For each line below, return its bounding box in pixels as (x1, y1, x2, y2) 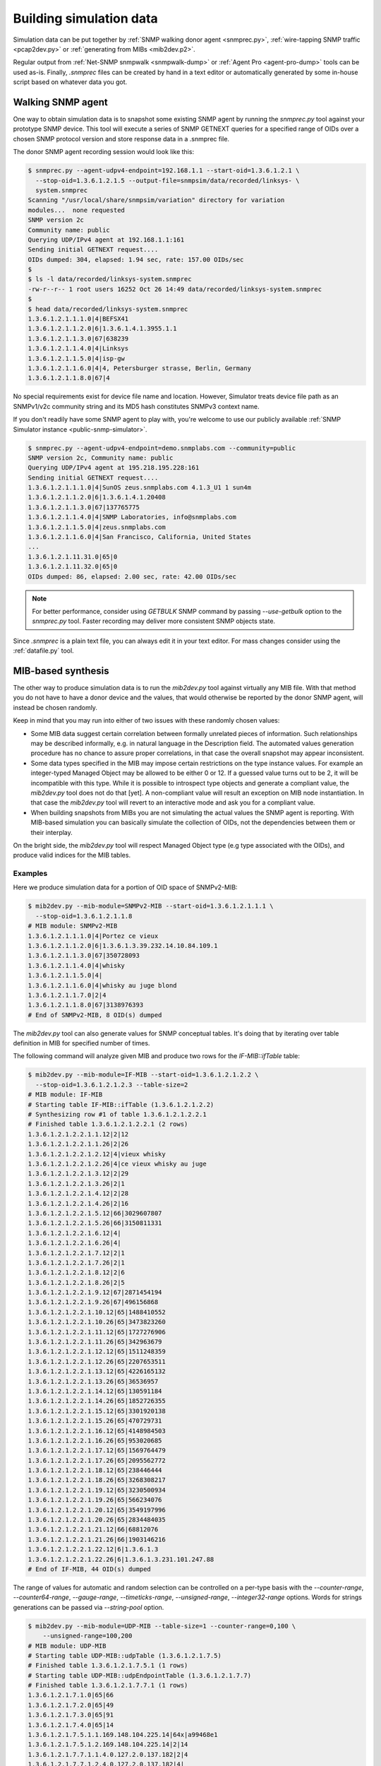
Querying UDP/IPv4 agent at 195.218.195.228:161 (28, 463, 200, 472)
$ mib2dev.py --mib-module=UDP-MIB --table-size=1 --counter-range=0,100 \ (28, 1622, 296, 1630)
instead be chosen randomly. (13, 703, 98, 711)
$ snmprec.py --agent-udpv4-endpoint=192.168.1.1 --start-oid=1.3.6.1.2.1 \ (28, 167, 300, 174)
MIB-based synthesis (13, 665, 109, 677)
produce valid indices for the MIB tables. (13, 851, 131, 860)
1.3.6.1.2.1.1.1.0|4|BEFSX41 (28, 315, 129, 323)
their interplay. (30, 828, 73, 836)
